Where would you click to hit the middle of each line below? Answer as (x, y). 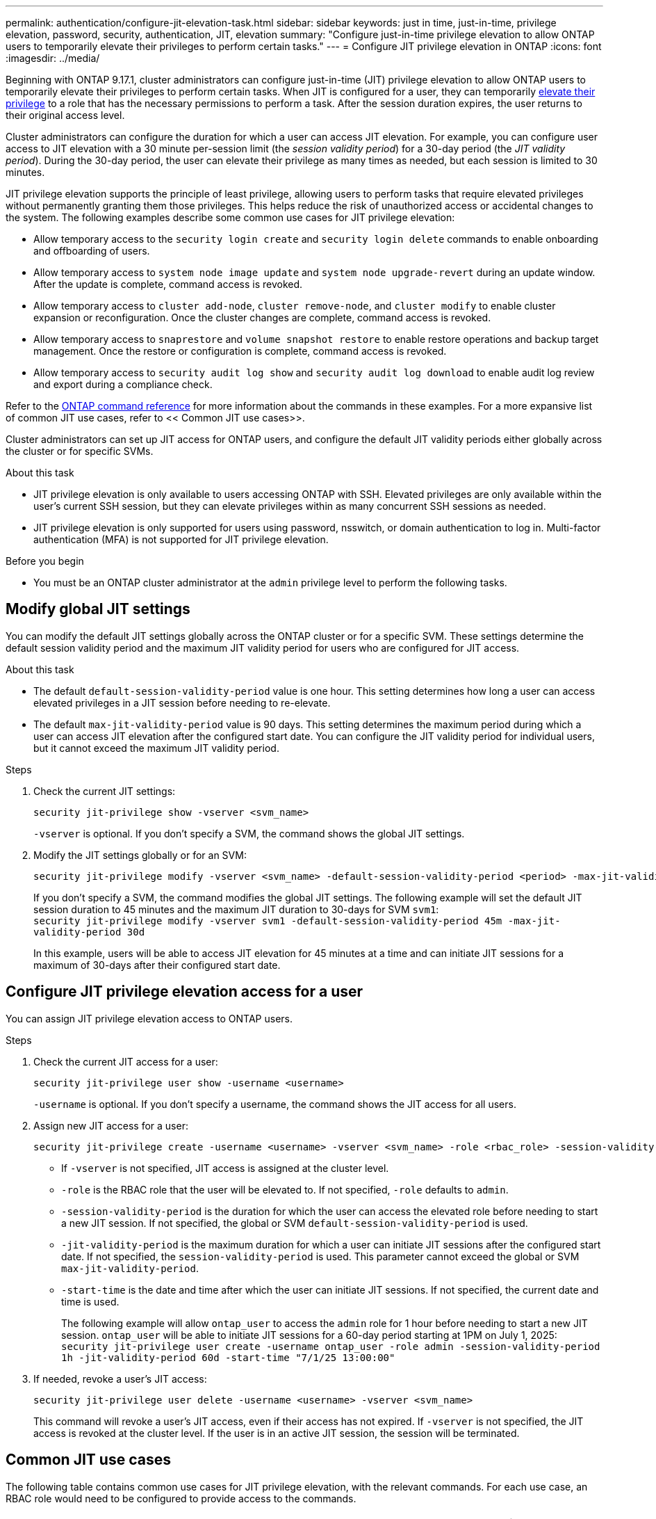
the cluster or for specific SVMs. (80, 451)
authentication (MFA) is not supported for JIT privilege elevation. (181, 539)
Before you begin (45, 561)
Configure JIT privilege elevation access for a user (184, 992)
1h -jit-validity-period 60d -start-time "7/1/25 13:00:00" (228, 1357)
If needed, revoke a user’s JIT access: (120, 1379)
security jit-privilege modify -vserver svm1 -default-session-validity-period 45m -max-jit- (297, 921)
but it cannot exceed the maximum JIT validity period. (156, 748)
